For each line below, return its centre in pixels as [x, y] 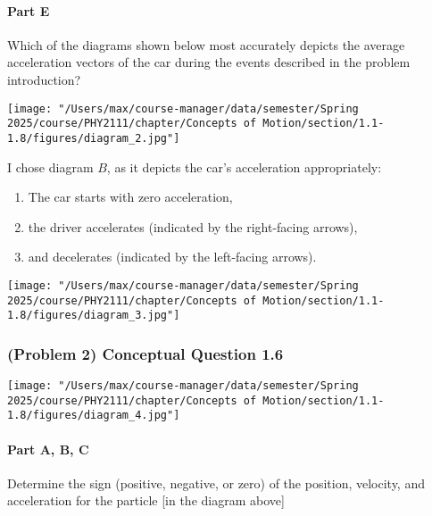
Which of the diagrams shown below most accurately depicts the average [206, 44]
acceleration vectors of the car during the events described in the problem [209, 62]
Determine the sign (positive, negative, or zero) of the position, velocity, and [216, 483]
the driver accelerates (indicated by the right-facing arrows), [193, 226]
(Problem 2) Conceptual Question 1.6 [145, 353]
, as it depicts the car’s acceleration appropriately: [244, 166]
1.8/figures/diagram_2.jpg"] [94, 138]
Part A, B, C [48, 449]
